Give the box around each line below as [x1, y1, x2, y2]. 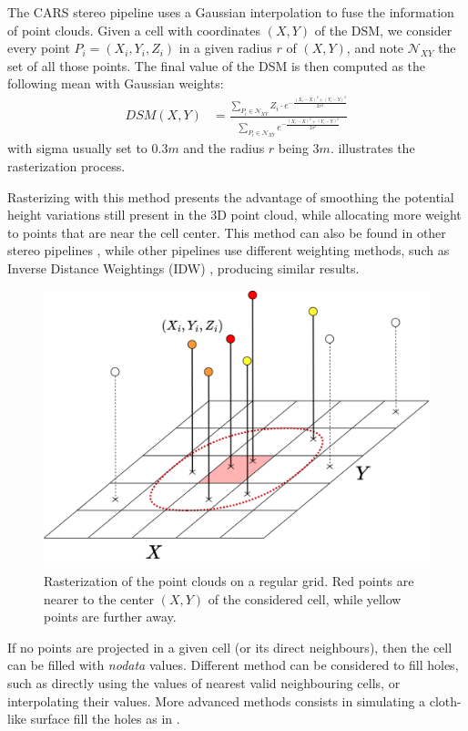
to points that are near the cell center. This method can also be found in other [7, 222, 446, 242]
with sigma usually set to [7, 139, 148, 158]
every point [7, 38, 70, 57]
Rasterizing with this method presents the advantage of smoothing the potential [7, 187, 454, 206]
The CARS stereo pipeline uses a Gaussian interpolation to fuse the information [7, 3, 454, 21]
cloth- [429, 691, 462, 710]
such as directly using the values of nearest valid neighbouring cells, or [7, 673, 401, 692]
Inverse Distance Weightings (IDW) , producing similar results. [7, 259, 360, 277]
